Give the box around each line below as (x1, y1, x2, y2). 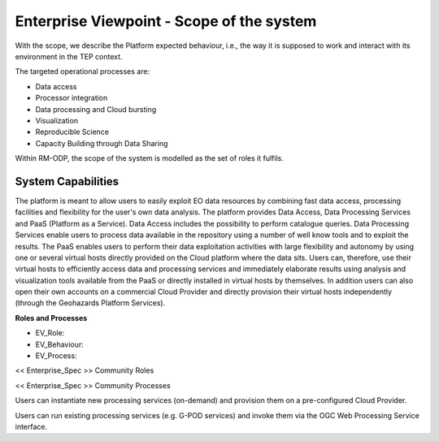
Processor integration (35, 93, 108, 103)
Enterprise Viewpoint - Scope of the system (15, 12, 317, 30)
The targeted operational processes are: (15, 67, 150, 76)
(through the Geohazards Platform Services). (15, 298, 166, 308)
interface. (15, 422, 48, 431)
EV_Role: (35, 328, 65, 338)
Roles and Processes (15, 313, 88, 322)
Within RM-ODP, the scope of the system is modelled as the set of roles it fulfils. (15, 153, 284, 163)
